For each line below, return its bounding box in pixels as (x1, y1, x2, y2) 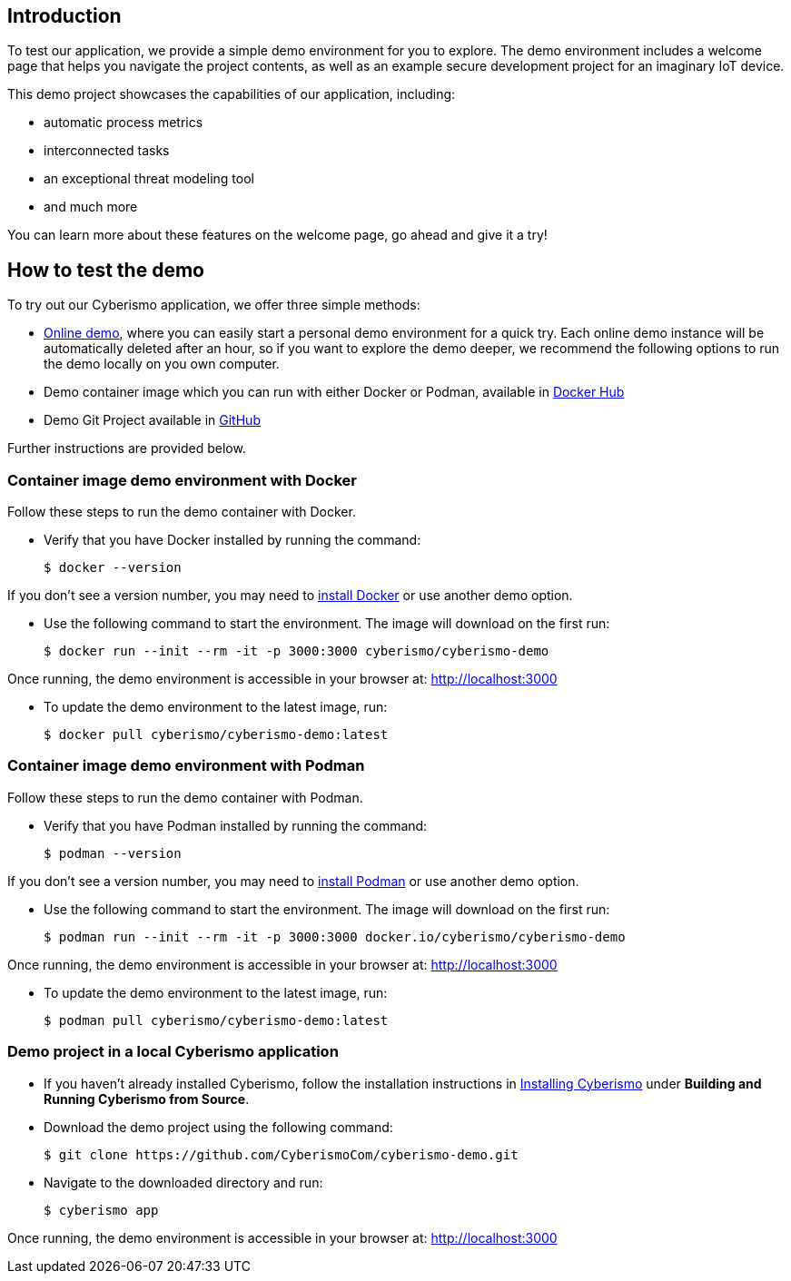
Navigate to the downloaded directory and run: (44, 1174, 323, 1190)
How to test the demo (7, 258, 204, 281)
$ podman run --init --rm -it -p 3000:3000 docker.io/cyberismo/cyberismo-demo (44, 929, 626, 944)
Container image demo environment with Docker (7, 470, 358, 489)
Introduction (7, 5, 122, 27)
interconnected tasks (44, 143, 170, 159)
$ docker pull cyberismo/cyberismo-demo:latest (44, 727, 389, 743)
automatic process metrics (44, 114, 203, 131)
